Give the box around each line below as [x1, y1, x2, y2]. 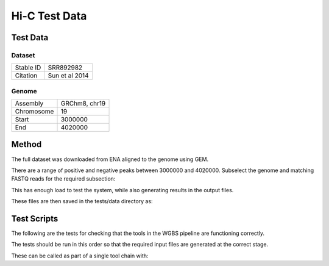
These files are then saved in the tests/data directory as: [11, 198, 153, 205]
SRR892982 [48, 63, 83, 72]
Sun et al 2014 [48, 71, 89, 80]
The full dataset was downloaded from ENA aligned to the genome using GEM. [11, 156, 209, 163]
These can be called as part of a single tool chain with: [11, 252, 149, 259]
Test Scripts [11, 214, 58, 224]
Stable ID [15, 63, 41, 72]
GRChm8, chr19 [60, 99, 106, 108]
